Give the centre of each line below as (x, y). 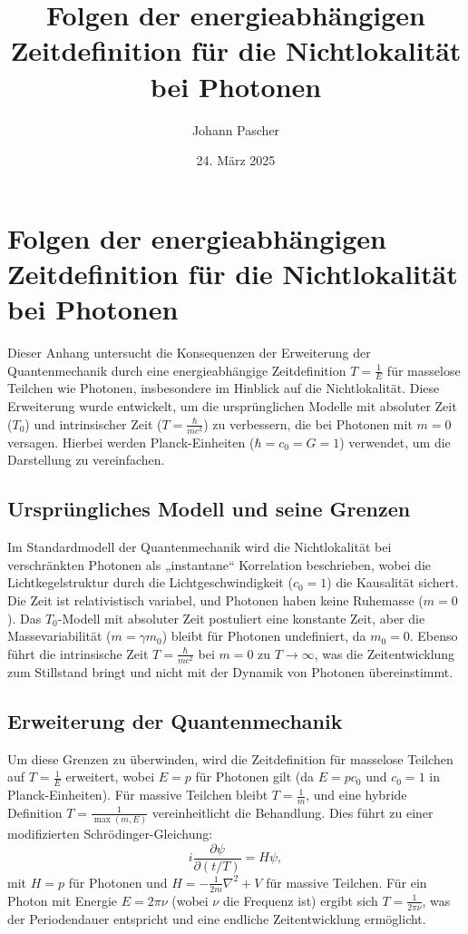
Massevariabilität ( (59, 636)
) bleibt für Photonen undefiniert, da (264, 636)
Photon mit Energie (63, 900)
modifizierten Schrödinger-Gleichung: (110, 834)
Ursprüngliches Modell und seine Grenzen (209, 509)
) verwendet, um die (395, 442)
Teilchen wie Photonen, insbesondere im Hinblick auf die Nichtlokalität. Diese (224, 388)
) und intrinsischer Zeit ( (93, 423)
